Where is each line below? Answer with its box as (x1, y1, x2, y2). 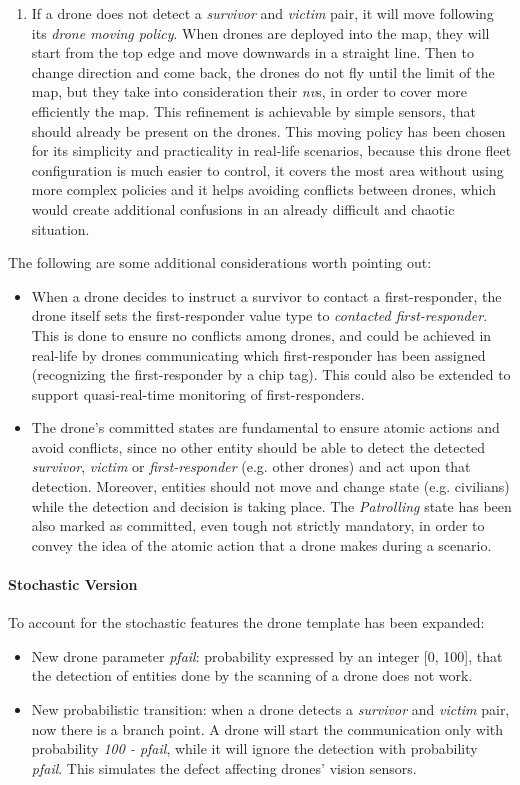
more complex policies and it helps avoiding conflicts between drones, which (31, 179, 497, 200)
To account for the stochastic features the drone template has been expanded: (8, 612, 485, 633)
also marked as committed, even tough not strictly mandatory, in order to (31, 515, 485, 536)
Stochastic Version (8, 574, 138, 595)
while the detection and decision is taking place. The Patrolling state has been (31, 495, 512, 516)
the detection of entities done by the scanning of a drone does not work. (31, 665, 473, 686)
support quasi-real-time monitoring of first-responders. (31, 383, 365, 404)
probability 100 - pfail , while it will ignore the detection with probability (31, 738, 478, 759)
